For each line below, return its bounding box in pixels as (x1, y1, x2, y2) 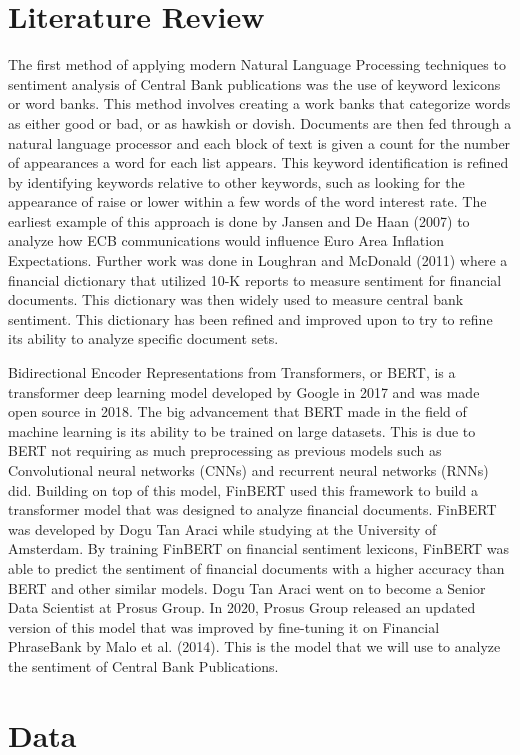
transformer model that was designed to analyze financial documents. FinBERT (8, 499, 497, 520)
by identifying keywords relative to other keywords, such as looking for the (8, 171, 465, 192)
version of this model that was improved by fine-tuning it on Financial (8, 616, 440, 637)
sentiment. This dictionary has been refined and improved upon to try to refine (8, 308, 493, 329)
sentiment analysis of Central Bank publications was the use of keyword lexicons (8, 73, 501, 94)
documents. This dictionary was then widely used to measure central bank (8, 289, 464, 310)
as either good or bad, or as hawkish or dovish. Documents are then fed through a (8, 112, 512, 133)
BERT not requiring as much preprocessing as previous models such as (8, 440, 442, 461)
